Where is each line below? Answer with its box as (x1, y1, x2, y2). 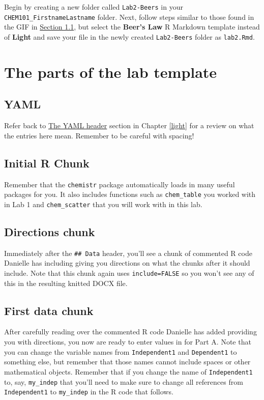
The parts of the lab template (4, 61, 217, 82)
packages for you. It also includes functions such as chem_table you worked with (4, 189, 256, 199)
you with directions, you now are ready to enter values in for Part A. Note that (4, 336, 251, 347)
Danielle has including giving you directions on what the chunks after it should (4, 258, 250, 268)
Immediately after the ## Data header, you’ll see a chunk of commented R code (4, 247, 252, 258)
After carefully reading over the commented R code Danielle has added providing (4, 326, 257, 337)
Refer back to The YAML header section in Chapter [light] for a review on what (4, 120, 254, 131)
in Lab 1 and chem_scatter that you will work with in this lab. (4, 198, 202, 209)
